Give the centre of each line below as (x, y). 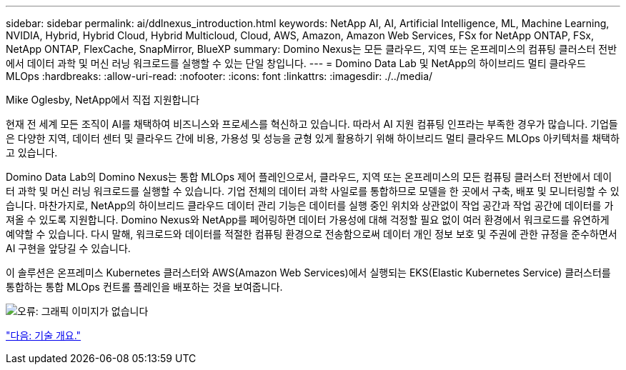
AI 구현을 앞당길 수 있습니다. (68, 248)
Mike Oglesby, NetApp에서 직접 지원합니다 (103, 100)
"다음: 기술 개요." (44, 335)
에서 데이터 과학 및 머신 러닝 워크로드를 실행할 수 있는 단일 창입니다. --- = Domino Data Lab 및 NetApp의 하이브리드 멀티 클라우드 (296, 63)
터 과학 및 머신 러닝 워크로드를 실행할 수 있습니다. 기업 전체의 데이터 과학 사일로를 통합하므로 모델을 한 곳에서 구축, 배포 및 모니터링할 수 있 (313, 191)
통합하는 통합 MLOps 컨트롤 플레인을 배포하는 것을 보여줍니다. (144, 287)
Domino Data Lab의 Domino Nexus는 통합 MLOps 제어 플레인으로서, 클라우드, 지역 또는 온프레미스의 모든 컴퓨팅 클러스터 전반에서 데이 (309, 177)
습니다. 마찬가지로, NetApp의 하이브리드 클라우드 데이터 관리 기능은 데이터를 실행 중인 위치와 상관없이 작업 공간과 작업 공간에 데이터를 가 (310, 205)
